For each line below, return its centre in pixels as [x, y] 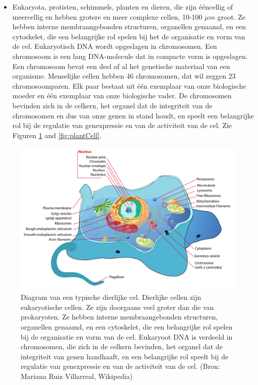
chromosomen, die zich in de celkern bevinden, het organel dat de [122, 346]
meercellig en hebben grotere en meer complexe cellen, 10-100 [107, 16]
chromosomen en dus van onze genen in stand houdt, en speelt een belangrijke [133, 115]
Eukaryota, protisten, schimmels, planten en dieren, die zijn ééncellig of [123, 7]
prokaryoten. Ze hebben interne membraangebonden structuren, [119, 317]
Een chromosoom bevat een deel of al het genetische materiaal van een [121, 66]
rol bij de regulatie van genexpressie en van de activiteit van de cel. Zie [122, 125]
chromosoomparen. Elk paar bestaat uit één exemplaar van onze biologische [129, 85]
